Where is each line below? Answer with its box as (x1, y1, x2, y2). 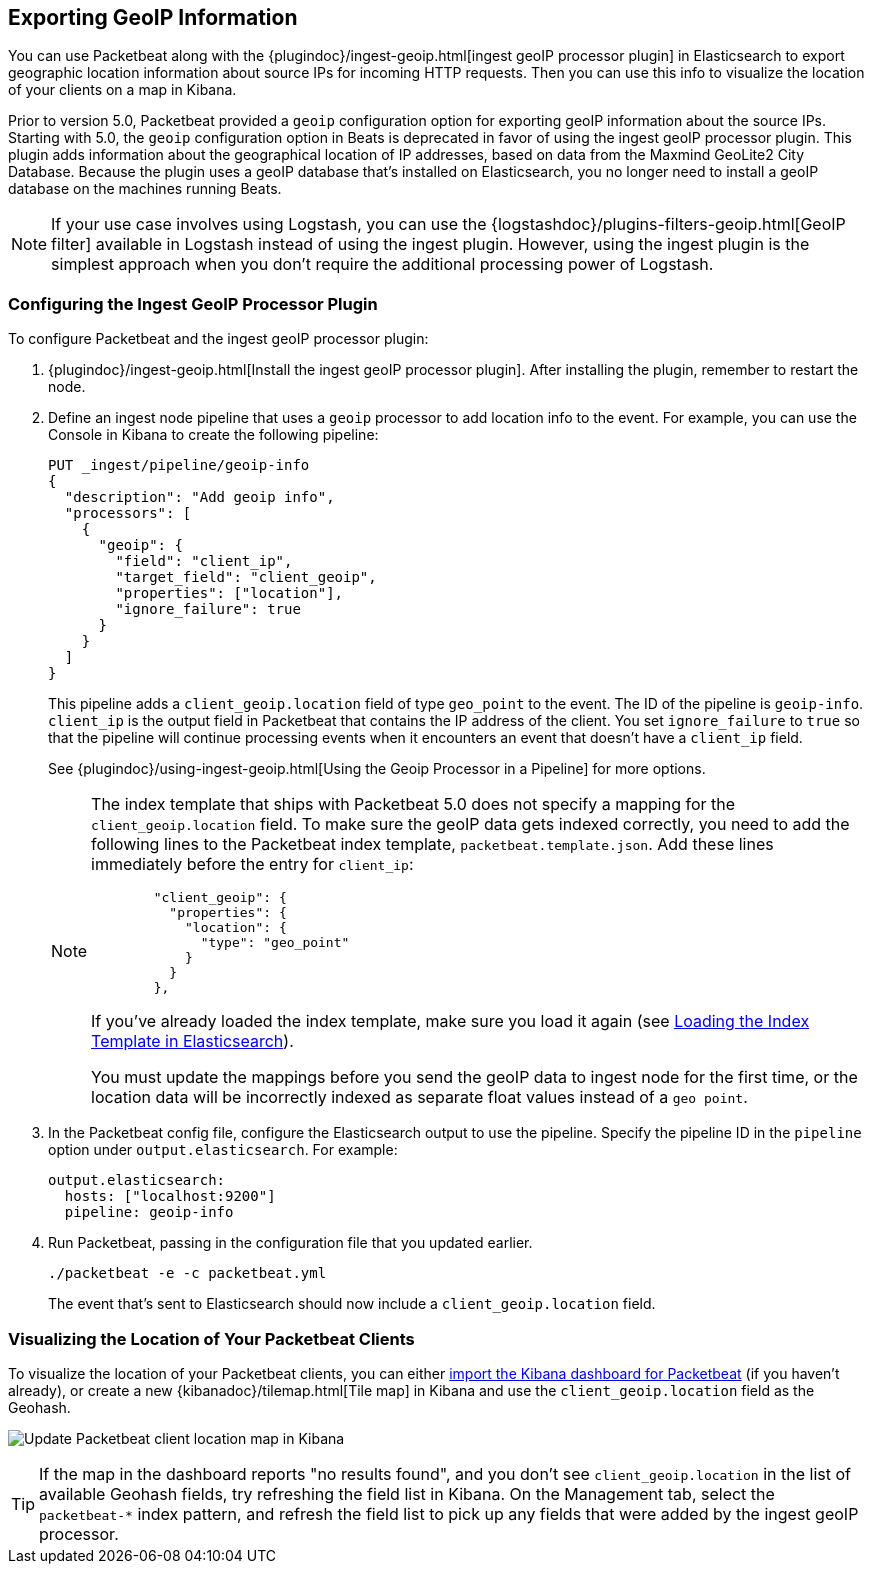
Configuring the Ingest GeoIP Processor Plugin (8, 293, 378, 314)
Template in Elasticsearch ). (91, 1031, 294, 1052)
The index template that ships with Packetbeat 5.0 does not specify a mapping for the (91, 794, 736, 815)
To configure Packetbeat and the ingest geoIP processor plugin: (8, 330, 429, 348)
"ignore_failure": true (115, 601, 301, 618)
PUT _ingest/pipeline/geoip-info (48, 457, 310, 474)
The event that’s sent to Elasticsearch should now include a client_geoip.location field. (48, 1295, 656, 1313)
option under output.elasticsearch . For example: (48, 1141, 398, 1159)
